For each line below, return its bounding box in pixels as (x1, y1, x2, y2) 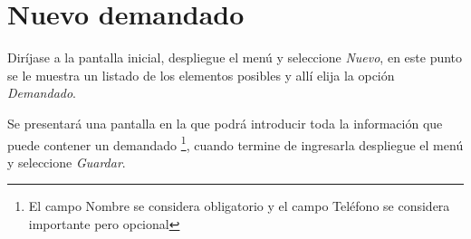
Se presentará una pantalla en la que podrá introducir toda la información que (7, 113, 443, 132)
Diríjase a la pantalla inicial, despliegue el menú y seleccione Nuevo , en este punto (7, 48, 463, 67)
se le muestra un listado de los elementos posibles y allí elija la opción (7, 65, 395, 84)
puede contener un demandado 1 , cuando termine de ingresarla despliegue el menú (7, 132, 464, 154)
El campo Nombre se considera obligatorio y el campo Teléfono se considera (28, 196, 450, 215)
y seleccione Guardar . (7, 152, 126, 171)
